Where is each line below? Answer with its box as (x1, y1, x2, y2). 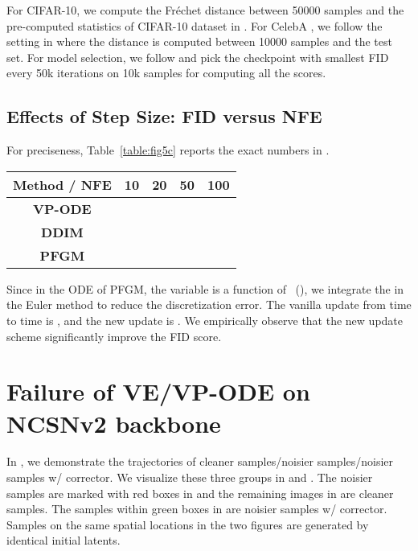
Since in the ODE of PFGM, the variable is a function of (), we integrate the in (6, 280, 404, 297)
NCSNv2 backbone (6, 406, 221, 439)
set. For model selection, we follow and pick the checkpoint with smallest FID (6, 48, 389, 65)
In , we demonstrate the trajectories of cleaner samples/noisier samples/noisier (6, 453, 394, 470)
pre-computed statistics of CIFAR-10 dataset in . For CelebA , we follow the (6, 17, 383, 34)
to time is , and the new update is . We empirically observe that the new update (6, 311, 404, 328)
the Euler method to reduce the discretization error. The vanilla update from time (6, 296, 412, 313)
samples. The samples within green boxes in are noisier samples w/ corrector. (6, 500, 387, 517)
